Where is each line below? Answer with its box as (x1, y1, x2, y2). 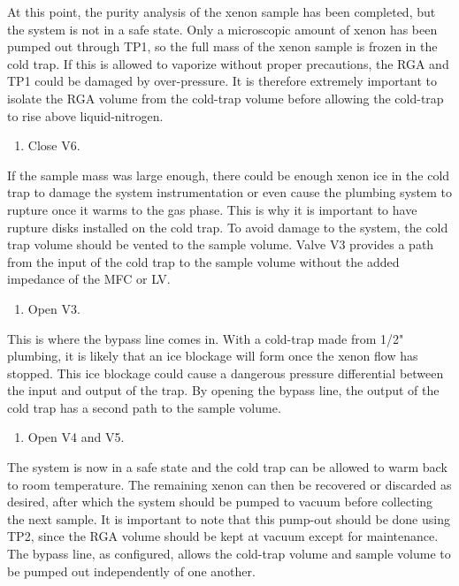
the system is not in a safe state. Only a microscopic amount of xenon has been (7, 19, 438, 38)
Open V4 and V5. (27, 428, 125, 446)
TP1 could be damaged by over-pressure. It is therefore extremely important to (7, 72, 438, 90)
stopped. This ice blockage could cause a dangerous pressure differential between (7, 363, 444, 382)
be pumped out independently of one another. (7, 561, 256, 580)
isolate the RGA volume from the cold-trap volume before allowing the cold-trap (7, 88, 444, 107)
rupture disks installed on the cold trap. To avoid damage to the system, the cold (7, 217, 448, 236)
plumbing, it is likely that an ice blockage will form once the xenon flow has (7, 346, 418, 365)
